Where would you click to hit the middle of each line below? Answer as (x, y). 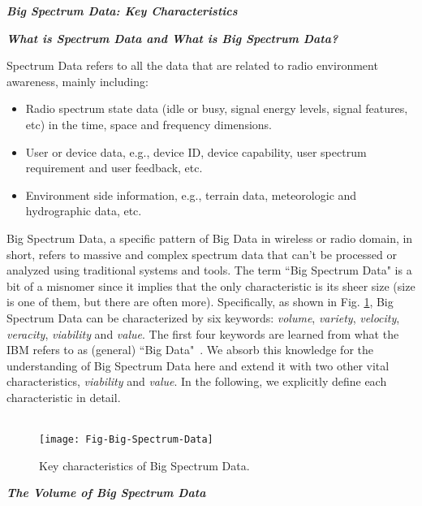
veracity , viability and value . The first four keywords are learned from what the (203, 333)
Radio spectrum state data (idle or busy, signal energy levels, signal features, (217, 108)
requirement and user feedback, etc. (114, 168)
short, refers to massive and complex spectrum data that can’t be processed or (202, 254)
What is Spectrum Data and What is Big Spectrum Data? (172, 38)
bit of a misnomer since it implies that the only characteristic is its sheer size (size (211, 285)
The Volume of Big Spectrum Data (106, 493)
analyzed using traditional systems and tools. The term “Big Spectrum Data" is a (209, 270)
